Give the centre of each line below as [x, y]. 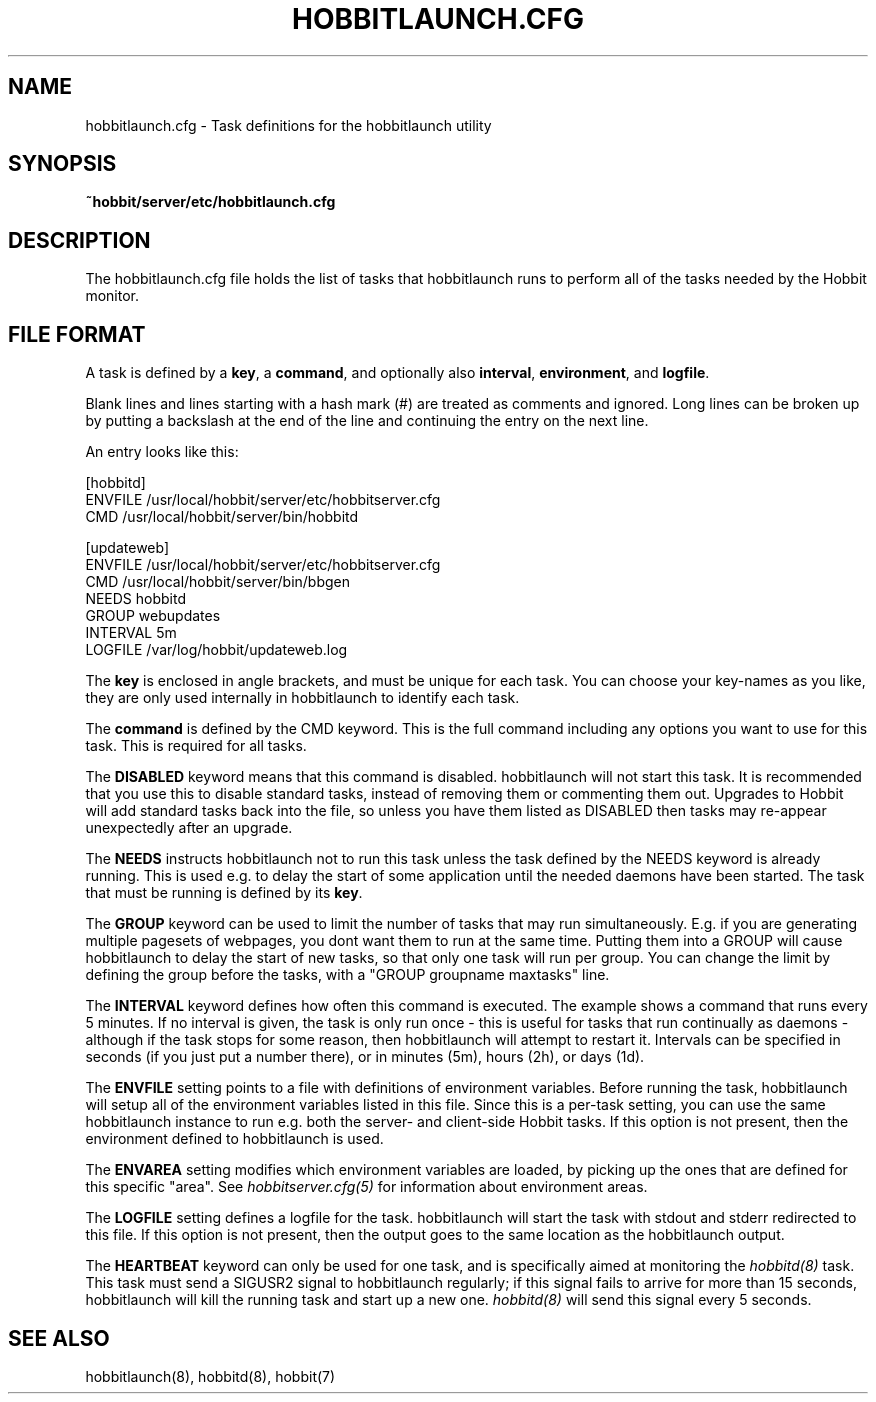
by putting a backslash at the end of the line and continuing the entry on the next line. [367, 421]
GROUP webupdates [153, 616]
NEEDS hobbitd [136, 599]
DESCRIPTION [79, 240]
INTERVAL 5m [131, 633]
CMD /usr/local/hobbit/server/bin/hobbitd [222, 517]
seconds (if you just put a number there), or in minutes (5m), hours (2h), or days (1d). [365, 1057]
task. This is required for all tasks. [196, 746]
